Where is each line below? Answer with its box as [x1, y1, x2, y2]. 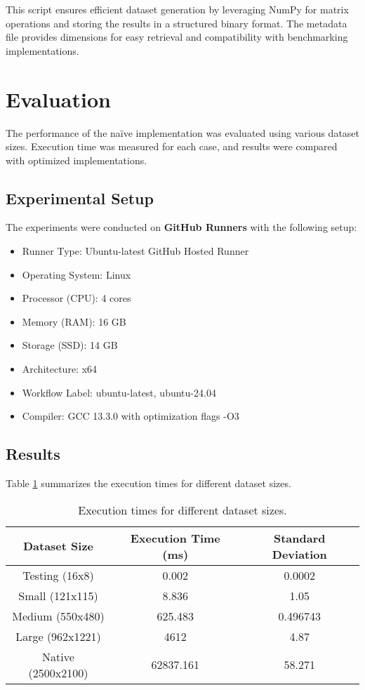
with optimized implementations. [6, 152, 147, 167]
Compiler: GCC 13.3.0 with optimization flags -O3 [22, 409, 239, 423]
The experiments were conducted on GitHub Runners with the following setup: [6, 220, 357, 234]
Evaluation [6, 84, 111, 113]
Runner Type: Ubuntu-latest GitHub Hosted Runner [22, 244, 249, 258]
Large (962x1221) [15, 628, 101, 644]
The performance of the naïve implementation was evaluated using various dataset [6, 125, 360, 140]
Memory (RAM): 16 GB [22, 314, 126, 329]
